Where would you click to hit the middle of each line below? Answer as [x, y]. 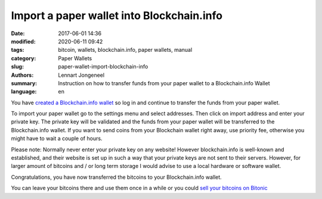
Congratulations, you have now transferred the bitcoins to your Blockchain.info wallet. [116, 177]
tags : [18, 50]
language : [24, 92]
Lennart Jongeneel [81, 75]
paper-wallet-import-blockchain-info [103, 67]
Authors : [22, 75]
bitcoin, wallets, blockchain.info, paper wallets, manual [125, 50]
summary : [24, 83]
